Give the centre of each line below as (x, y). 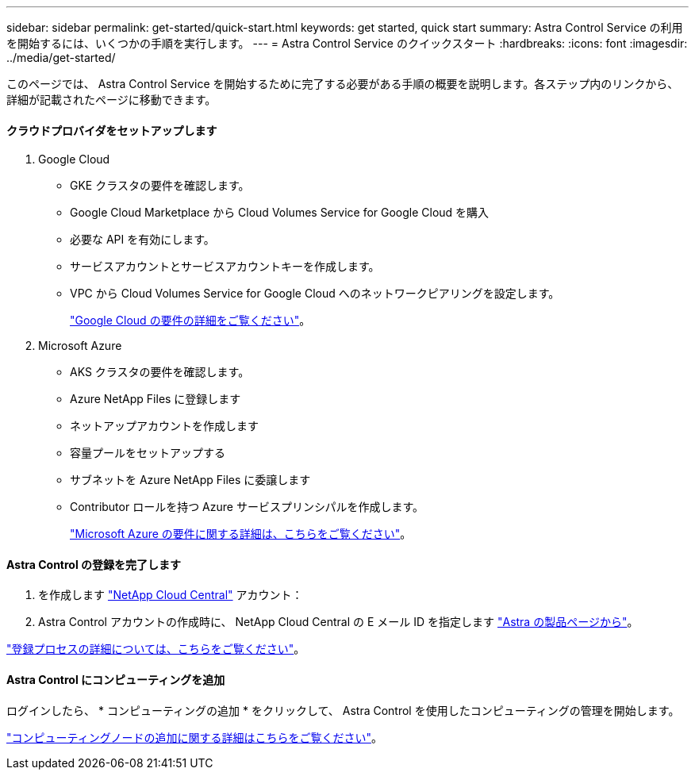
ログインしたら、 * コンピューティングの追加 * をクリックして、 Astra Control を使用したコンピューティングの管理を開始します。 (343, 710)
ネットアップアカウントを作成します (164, 426)
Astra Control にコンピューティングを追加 (116, 680)
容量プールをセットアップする (148, 453)
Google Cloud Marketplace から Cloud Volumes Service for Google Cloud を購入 (280, 213)
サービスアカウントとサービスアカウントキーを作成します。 (225, 267)
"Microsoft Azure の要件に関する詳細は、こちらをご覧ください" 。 (241, 534)
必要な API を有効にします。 (142, 240)
